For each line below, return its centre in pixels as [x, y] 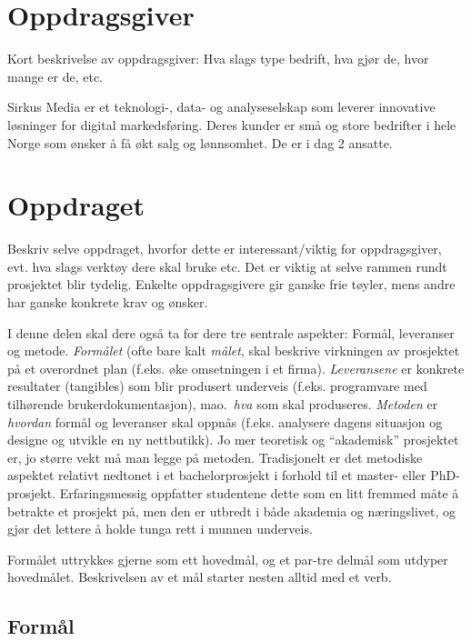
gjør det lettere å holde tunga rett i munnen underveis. [160, 529]
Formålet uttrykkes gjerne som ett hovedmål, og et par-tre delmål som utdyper [228, 559]
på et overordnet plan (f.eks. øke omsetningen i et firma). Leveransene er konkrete [236, 368]
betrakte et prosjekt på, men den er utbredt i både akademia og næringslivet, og [232, 511]
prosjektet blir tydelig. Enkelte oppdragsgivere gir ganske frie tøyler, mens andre [231, 284]
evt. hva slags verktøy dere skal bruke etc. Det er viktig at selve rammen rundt [227, 266]
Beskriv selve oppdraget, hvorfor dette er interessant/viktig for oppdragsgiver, [225, 249]
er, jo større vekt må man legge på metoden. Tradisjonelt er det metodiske [215, 457]
